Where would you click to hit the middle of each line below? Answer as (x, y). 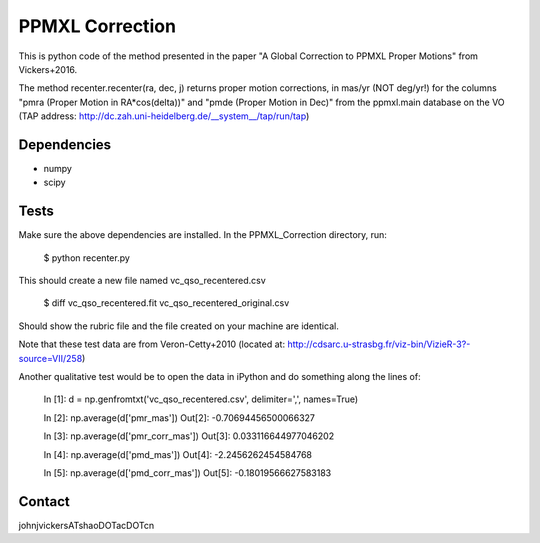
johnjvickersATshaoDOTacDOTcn (86, 525)
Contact (44, 501)
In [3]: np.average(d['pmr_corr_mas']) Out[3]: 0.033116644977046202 (189, 436)
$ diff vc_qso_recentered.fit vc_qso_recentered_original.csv (166, 303)
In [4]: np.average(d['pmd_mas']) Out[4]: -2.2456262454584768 (177, 454)
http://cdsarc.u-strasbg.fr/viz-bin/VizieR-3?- (378, 344)
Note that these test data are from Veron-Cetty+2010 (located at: (151, 344)
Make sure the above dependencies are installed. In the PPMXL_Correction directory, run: (202, 235)
